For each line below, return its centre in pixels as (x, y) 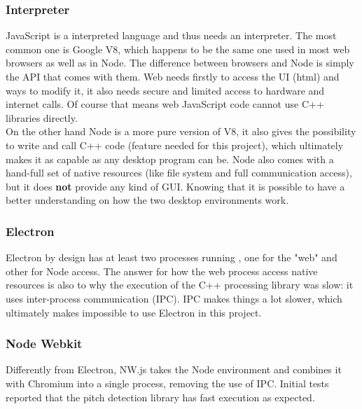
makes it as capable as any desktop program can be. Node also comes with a (170, 159)
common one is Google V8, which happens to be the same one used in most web (178, 49)
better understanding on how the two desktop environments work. (147, 200)
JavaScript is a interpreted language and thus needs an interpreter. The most (171, 35)
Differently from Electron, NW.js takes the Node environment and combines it (174, 369)
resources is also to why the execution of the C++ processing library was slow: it (180, 285)
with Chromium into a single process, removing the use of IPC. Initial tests (167, 383)
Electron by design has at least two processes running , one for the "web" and (172, 257)
